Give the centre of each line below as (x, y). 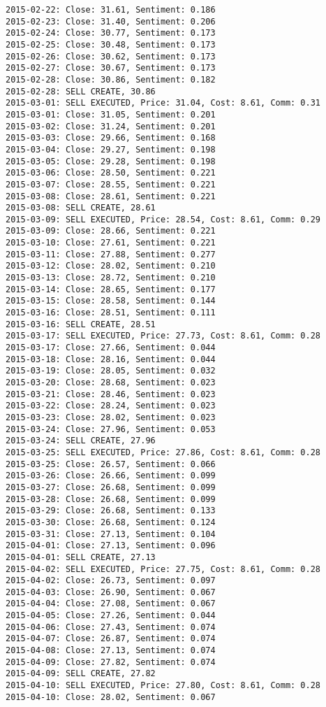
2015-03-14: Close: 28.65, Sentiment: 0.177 (111, 289)
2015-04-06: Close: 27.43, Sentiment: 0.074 (111, 627)
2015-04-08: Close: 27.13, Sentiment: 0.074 (111, 651)
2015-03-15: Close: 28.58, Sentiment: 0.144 (111, 301)
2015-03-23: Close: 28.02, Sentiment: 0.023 (111, 417)
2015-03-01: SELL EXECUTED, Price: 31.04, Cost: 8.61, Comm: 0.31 (163, 103)
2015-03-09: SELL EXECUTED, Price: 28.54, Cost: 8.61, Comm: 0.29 (163, 219)
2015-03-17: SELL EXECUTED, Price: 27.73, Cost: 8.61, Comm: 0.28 (163, 336)
